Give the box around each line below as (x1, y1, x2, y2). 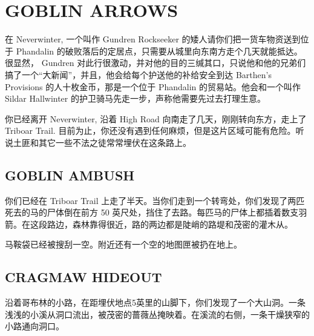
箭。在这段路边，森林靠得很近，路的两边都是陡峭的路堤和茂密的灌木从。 (5, 217, 293, 230)
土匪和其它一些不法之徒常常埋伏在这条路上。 (13, 136, 191, 148)
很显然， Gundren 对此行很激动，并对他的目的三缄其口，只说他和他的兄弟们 (5, 56, 306, 69)
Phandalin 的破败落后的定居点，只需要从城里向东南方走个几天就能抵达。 (16, 44, 303, 57)
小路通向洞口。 (5, 320, 64, 332)
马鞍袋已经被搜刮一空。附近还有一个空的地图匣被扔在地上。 (5, 238, 242, 251)
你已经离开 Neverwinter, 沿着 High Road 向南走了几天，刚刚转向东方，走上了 (5, 112, 307, 125)
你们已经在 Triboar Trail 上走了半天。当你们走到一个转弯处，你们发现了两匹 (5, 194, 305, 206)
